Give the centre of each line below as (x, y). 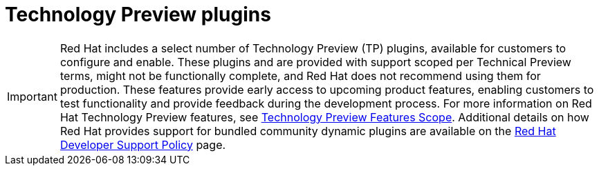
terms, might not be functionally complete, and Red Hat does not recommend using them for (300, 76)
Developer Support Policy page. (143, 144)
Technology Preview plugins (138, 14)
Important (32, 96)
